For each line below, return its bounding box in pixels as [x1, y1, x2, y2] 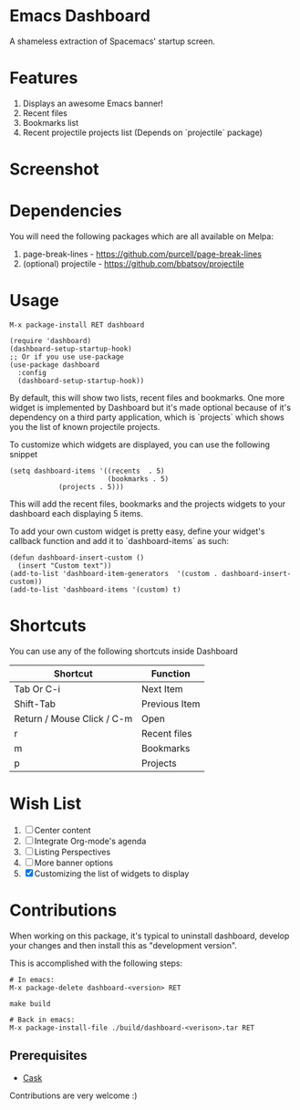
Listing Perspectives [34, 846, 111, 857]
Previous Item [140, 697, 201, 710]
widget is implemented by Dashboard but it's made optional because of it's [9, 402, 292, 413]
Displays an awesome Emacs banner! [22, 98, 164, 109]
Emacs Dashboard [9, 5, 150, 26]
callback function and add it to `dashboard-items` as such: [9, 535, 230, 546]
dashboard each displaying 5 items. [9, 508, 143, 518]
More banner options [34, 857, 114, 868]
